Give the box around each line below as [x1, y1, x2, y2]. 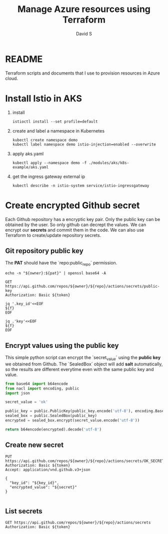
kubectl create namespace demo [12, 137, 78, 142]
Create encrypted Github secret [5, 199, 140, 211]
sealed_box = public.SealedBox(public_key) [5, 413, 97, 418]
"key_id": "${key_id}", [9, 480, 59, 485]
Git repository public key [5, 246, 83, 255]
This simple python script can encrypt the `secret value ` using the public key [5, 354, 161, 361]
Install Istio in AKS [5, 92, 82, 104]
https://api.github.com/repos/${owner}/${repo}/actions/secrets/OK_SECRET [5, 458, 164, 463]
